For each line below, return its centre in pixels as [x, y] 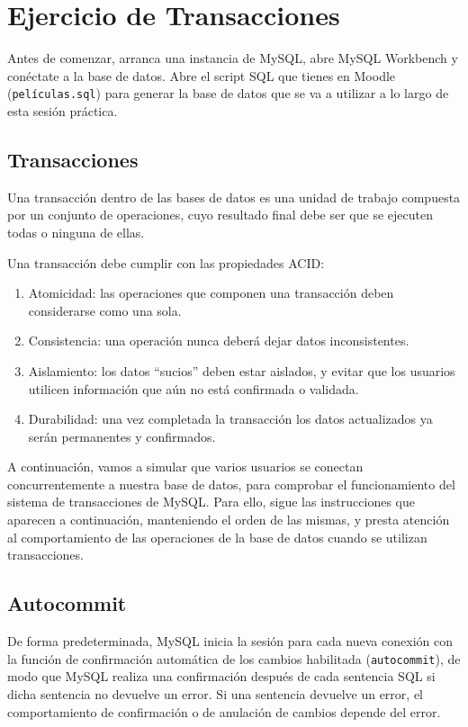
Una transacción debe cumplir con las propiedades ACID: [166, 262]
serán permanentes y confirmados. [122, 436]
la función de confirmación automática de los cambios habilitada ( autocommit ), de [234, 658]
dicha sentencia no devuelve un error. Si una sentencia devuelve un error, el [215, 693]
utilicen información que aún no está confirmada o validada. [193, 388]
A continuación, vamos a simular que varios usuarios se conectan [185, 467]
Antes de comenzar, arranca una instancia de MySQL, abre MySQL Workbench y [233, 58]
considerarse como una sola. [105, 310]
